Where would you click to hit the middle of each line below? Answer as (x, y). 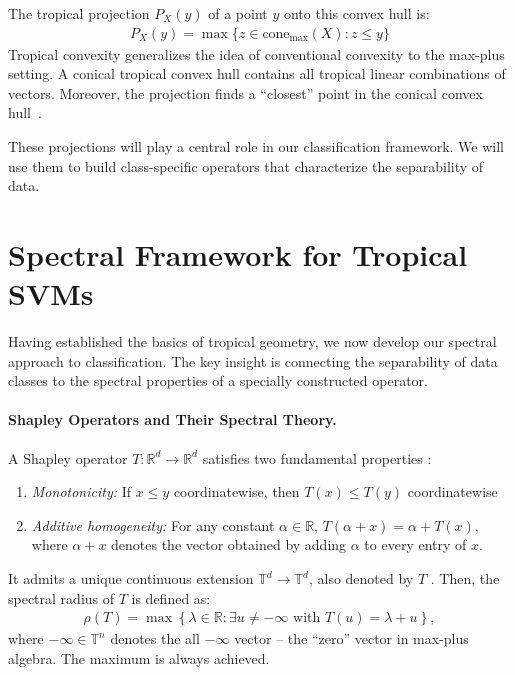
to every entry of (415, 544)
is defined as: (171, 597)
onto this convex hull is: (356, 13)
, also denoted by (361, 578)
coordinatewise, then (236, 491)
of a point (238, 13)
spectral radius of (61, 597)
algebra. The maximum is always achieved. (139, 657)
